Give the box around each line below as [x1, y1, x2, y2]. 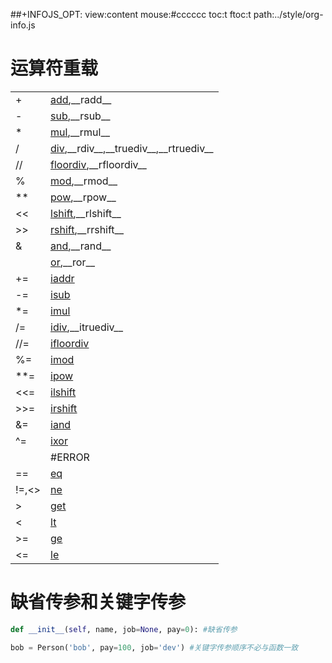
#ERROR [50, 450, 90, 464]
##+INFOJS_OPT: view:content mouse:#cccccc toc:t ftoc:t [10, 9, 252, 20]
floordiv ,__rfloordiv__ [50, 157, 147, 171]
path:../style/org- [253, 9, 324, 20]
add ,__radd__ [50, 92, 112, 106]
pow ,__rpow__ [50, 190, 117, 204]
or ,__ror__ [50, 255, 96, 269]
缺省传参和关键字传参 [10, 591, 187, 614]
